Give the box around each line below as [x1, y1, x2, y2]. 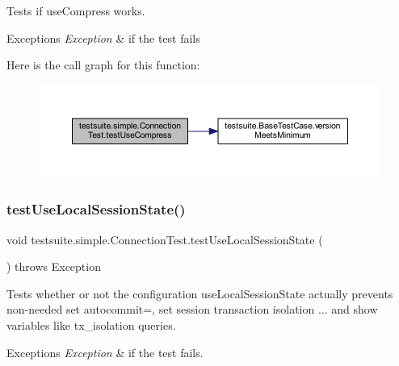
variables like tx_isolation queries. [6, 316, 176, 333]
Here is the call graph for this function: [6, 56, 200, 73]
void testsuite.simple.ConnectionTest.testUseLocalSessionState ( [6, 231, 323, 247]
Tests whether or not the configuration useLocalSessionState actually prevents [6, 285, 393, 302]
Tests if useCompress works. [6, 2, 145, 19]
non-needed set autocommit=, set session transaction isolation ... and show [6, 301, 378, 318]
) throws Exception [6, 258, 101, 275]
